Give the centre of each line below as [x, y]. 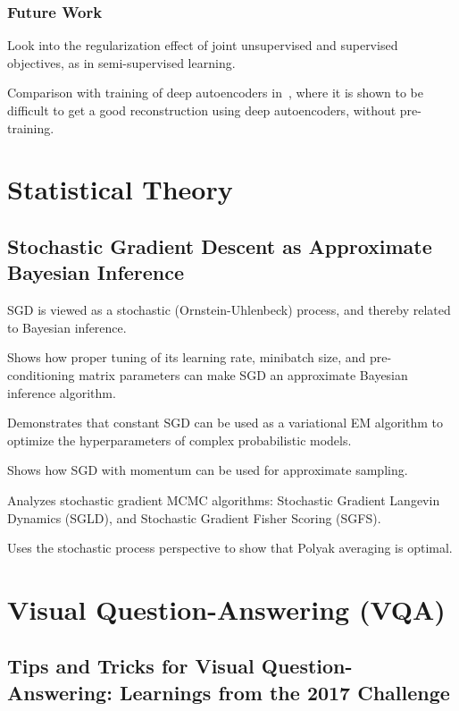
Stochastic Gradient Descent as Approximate [220, 245]
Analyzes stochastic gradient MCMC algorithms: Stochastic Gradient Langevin [224, 499]
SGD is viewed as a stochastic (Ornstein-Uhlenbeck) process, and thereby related [229, 310]
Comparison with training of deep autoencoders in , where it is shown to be [215, 93]
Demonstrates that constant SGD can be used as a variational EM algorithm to [225, 423]
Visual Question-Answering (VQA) [226, 609]
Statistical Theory [120, 189]
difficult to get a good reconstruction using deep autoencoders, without [202, 110]
